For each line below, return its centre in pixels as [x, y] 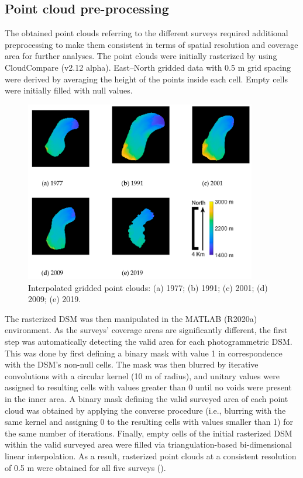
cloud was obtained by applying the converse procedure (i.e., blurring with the [145, 410]
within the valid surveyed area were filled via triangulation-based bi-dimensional [148, 444]
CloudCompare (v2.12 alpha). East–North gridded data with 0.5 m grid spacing [148, 67]
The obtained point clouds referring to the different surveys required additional [147, 33]
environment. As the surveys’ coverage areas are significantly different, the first [146, 330]
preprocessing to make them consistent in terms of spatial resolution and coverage [151, 44]
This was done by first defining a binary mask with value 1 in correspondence [144, 353]
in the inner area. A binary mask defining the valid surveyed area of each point [147, 398]
